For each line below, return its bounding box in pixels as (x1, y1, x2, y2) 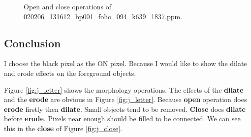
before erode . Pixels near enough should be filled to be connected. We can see (4, 113, 241, 124)
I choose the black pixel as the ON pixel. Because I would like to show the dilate (4, 58, 247, 68)
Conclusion (4, 35, 61, 50)
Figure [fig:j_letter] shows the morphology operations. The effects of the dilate (4, 84, 244, 95)
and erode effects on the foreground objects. (4, 68, 136, 78)
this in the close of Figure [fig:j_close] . (4, 123, 122, 133)
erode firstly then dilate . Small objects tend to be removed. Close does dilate (4, 103, 246, 114)
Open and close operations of (24, 1, 111, 11)
